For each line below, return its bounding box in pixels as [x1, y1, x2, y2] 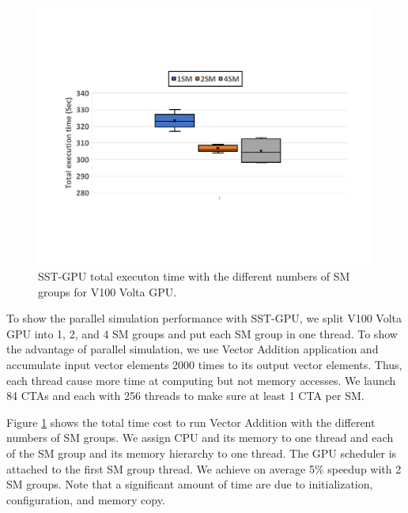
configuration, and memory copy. [6, 491, 165, 507]
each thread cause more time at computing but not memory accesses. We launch [6, 372, 396, 388]
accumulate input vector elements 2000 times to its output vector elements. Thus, [6, 356, 402, 373]
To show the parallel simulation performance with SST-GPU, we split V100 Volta [6, 310, 402, 326]
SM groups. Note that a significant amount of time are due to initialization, [6, 476, 373, 492]
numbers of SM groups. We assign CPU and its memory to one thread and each [6, 429, 394, 446]
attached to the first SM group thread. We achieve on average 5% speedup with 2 [6, 460, 402, 477]
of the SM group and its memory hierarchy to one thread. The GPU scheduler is [6, 445, 397, 462]
